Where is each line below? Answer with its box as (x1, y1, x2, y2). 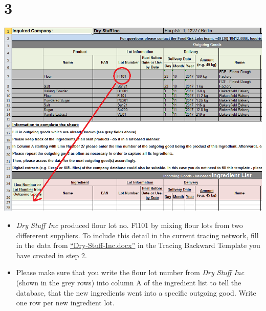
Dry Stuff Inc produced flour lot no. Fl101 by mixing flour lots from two (16, 220, 243, 231)
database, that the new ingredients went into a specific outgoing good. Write (16, 287, 256, 298)
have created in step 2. (16, 250, 87, 260)
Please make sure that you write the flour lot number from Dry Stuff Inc (16, 267, 245, 278)
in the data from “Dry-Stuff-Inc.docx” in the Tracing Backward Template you (16, 240, 260, 251)
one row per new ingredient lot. (16, 297, 115, 308)
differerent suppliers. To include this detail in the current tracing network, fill (16, 230, 259, 240)
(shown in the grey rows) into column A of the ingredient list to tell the (16, 277, 241, 287)
